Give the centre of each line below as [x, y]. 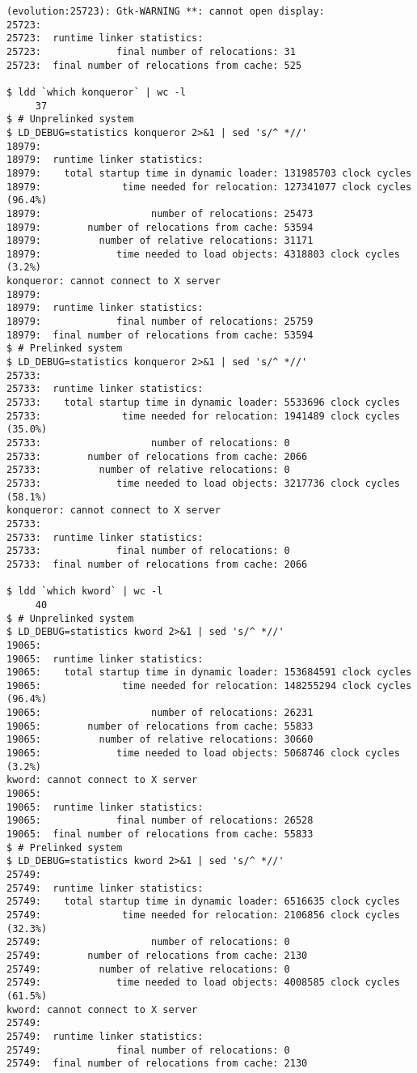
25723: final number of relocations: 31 [151, 51]
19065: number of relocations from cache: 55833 [160, 726]
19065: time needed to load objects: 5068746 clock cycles [203, 754]
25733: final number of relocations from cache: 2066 [157, 564]
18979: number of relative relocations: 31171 [160, 241]
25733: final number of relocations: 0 [148, 551]
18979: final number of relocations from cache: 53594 [160, 335]
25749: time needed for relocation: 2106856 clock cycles [203, 915]
